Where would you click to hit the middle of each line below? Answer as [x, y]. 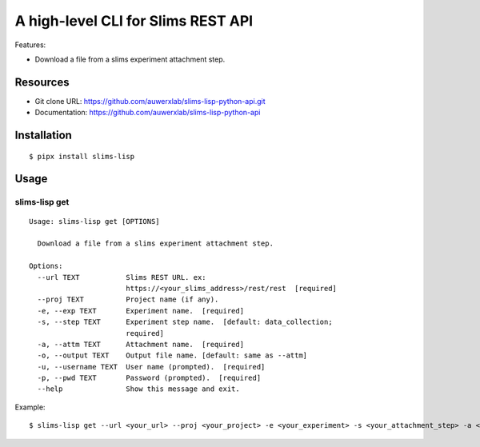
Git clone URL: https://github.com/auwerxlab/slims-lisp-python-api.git [150, 101]
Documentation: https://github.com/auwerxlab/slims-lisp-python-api [148, 113]
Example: [30, 407]
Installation [43, 136]
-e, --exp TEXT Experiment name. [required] [140, 311]
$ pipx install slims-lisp [82, 156]
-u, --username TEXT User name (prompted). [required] [151, 367]
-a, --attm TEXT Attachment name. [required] [140, 344]
